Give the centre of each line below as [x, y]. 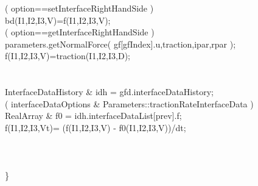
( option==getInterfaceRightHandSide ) [80, 32]
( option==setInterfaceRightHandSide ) [79, 8]
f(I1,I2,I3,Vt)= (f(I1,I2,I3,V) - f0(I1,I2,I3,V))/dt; [96, 127]
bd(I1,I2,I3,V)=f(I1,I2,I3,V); [58, 20]
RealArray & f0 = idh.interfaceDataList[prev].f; [93, 116]
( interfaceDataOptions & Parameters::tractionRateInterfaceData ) [129, 103]
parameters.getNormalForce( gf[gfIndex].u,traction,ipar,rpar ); [120, 44]
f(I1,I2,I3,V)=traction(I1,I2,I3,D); [68, 56]
